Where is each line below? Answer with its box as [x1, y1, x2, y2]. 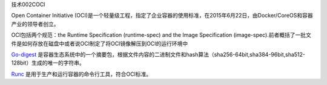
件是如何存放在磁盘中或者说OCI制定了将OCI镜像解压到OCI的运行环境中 [11, 40, 188, 47]
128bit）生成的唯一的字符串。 [11, 59, 85, 66]
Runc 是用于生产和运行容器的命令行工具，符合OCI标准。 [11, 70, 152, 78]
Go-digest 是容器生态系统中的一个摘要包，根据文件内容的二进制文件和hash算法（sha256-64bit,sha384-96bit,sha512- [11, 51, 306, 58]
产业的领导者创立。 [11, 20, 59, 27]
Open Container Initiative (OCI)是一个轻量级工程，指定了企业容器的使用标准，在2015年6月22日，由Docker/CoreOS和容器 [11, 12, 313, 19]
